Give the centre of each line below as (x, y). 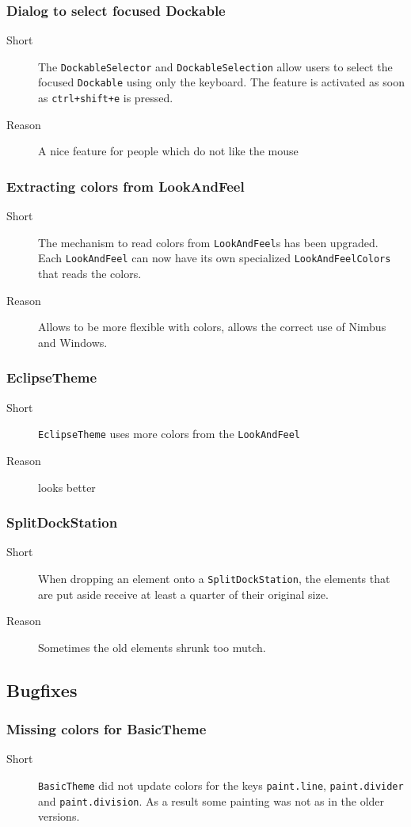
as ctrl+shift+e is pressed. (106, 98)
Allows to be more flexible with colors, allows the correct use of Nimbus (212, 327)
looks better (67, 487)
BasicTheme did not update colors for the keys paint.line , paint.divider (221, 785)
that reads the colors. (90, 274)
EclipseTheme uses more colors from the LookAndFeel (169, 434)
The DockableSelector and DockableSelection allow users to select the (215, 66)
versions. (59, 816)
